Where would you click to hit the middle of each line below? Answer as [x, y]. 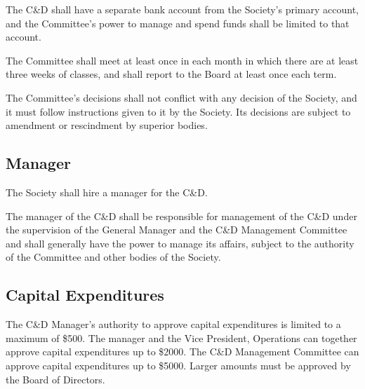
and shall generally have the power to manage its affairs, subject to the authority [180, 243]
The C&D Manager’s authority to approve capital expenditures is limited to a [173, 324]
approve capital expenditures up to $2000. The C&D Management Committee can [182, 352]
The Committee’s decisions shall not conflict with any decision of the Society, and [181, 97]
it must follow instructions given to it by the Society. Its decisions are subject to [178, 111]
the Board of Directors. [55, 379]
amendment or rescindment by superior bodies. [107, 125]
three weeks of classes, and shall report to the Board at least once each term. [171, 74]
